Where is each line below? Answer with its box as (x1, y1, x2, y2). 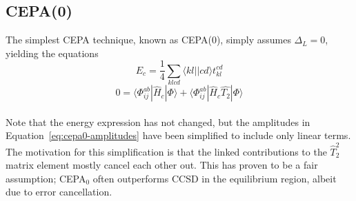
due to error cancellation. (6, 184, 112, 199)
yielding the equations (6, 45, 99, 60)
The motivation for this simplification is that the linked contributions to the (6, 144, 327, 158)
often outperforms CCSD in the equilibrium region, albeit (92, 171, 337, 185)
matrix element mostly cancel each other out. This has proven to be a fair (6, 158, 318, 172)
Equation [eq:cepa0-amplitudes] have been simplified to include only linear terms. (6, 128, 351, 142)
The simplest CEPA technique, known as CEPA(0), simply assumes (6, 32, 291, 47)
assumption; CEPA (6, 171, 86, 185)
